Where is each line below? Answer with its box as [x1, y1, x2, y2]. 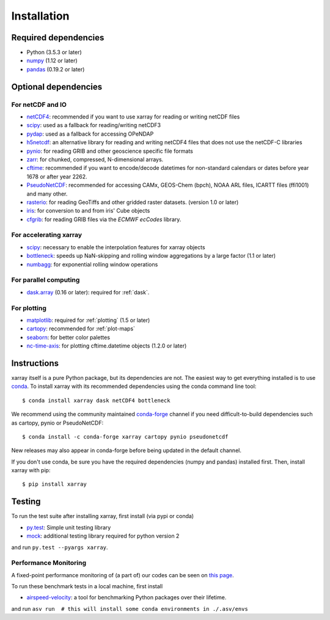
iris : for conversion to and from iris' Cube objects [26, 207, 150, 214]
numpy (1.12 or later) [26, 57, 78, 64]
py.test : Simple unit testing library [26, 523, 111, 531]
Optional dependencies [11, 81, 103, 92]
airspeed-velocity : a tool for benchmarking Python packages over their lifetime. [26, 594, 227, 601]
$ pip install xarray [22, 481, 87, 488]
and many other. [26, 190, 68, 197]
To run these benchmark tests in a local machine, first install [11, 583, 163, 590]
